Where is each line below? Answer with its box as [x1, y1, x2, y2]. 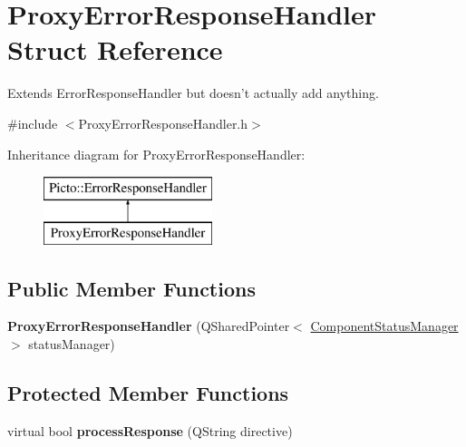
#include [7, 113, 58, 132]
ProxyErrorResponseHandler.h [78, 113, 248, 132]
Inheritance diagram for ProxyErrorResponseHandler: [7, 144, 306, 163]
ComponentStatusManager [310, 316, 459, 335]
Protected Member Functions [7, 379, 289, 407]
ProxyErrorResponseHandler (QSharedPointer [7, 316, 290, 335]
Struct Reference [7, 31, 223, 68]
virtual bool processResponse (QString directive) [7, 421, 293, 440]
